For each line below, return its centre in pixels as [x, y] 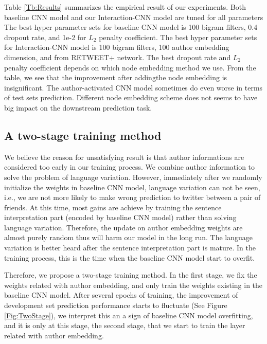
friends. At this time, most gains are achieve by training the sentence [113, 207]
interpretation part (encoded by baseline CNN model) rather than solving [120, 217]
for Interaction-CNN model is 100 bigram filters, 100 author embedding [117, 47]
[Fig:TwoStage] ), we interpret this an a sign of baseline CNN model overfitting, [129, 315]
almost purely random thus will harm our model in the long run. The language [128, 237]
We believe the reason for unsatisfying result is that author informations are [124, 157]
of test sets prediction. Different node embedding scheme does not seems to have [131, 97]
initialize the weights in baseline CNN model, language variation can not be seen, [132, 187]
